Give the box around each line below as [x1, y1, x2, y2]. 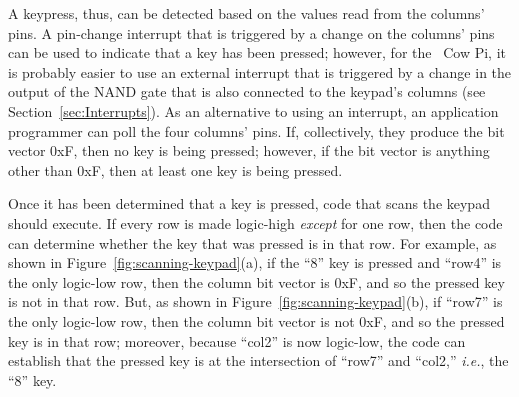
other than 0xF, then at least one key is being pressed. [8, 159, 343, 180]
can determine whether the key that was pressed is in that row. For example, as [8, 232, 497, 253]
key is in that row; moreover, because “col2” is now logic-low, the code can [8, 330, 466, 351]
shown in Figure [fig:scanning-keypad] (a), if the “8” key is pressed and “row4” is [8, 252, 502, 273]
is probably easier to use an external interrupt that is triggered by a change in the [8, 61, 512, 82]
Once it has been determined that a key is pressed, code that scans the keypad [8, 193, 490, 214]
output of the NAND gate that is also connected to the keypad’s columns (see [8, 81, 486, 102]
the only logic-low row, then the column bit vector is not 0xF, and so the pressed [8, 310, 505, 331]
